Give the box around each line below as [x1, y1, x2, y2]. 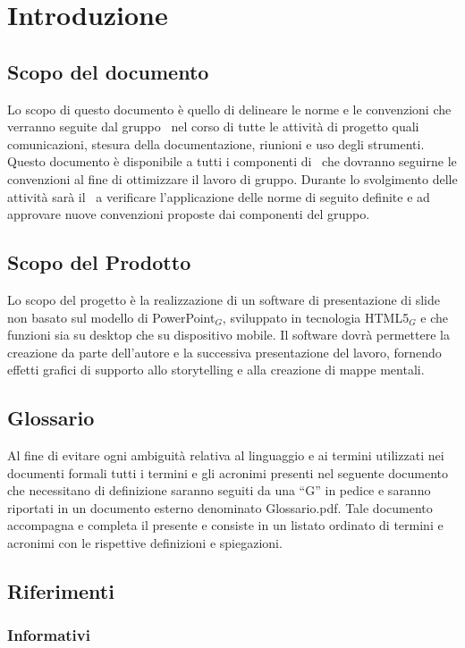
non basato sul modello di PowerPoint [7, 307, 216, 326]
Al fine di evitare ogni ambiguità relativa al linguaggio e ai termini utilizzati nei [7, 446, 444, 465]
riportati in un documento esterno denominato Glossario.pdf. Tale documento [7, 498, 433, 517]
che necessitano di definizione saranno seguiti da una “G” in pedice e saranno [7, 481, 431, 500]
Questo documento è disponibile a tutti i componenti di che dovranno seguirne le [7, 152, 457, 171]
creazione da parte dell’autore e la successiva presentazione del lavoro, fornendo [7, 342, 442, 361]
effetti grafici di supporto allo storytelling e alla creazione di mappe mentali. [7, 360, 425, 379]
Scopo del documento [7, 57, 209, 85]
